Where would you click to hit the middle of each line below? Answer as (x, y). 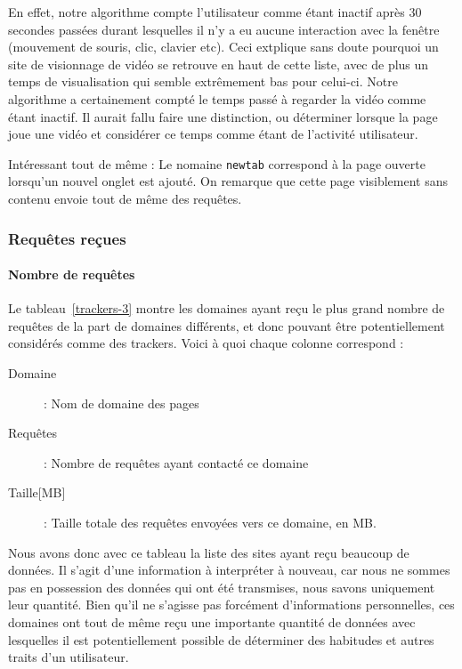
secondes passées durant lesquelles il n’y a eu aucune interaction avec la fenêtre (224, 29)
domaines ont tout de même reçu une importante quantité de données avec (212, 621)
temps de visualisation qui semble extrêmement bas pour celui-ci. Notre (203, 81)
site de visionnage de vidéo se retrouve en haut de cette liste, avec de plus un (219, 64)
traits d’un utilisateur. (69, 657)
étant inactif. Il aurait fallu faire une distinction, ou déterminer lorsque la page (223, 116)
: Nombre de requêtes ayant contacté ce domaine (176, 462)
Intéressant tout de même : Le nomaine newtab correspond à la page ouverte (217, 163)
